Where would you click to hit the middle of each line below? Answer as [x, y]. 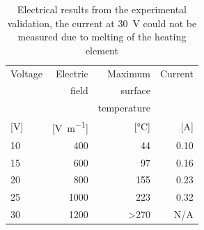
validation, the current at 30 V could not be [102, 23]
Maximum [129, 73]
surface [135, 90]
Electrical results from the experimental [102, 9]
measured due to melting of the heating [102, 37]
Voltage [26, 73]
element [102, 50]
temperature [124, 108]
